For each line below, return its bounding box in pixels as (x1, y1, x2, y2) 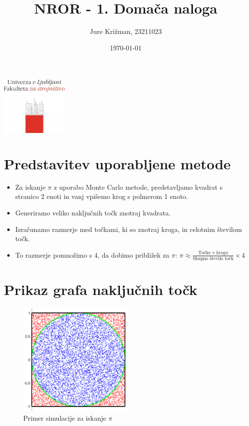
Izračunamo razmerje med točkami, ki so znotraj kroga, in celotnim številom (15, 224, 242, 234)
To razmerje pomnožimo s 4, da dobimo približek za (15, 249, 170, 260)
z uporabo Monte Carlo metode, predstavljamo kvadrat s (54, 181, 223, 192)
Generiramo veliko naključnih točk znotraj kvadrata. (15, 208, 171, 217)
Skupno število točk (192, 256, 234, 262)
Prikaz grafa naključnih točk (4, 279, 197, 299)
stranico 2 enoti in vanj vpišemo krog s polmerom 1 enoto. (15, 191, 188, 201)
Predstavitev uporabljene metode (4, 153, 231, 173)
